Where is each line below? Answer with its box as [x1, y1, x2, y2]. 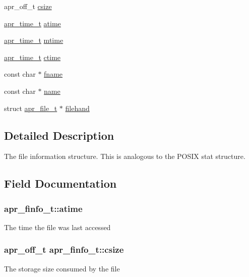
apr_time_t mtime [4, 35, 64, 45]
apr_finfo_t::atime [4, 202, 83, 214]
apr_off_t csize [4, 1, 52, 11]
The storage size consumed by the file [4, 263, 120, 273]
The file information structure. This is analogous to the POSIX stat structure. [4, 151, 245, 161]
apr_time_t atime [4, 18, 61, 28]
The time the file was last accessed [4, 221, 111, 232]
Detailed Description [4, 127, 114, 143]
